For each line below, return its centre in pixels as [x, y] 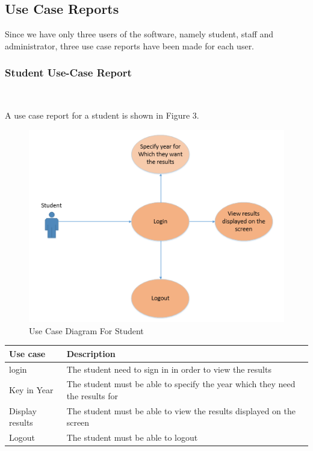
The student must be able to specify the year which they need [181, 384]
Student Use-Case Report [68, 73]
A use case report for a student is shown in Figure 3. [102, 115]
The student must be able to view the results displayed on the [181, 410]
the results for [92, 396]
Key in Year [31, 390]
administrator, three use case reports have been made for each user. [130, 45]
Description [91, 353]
